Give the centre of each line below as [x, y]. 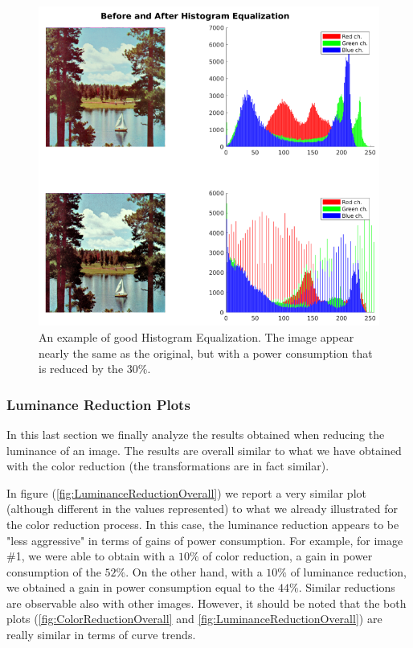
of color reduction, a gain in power [288, 556]
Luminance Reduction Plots [98, 404]
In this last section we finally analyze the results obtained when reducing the [196, 434]
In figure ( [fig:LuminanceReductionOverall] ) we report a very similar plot [186, 492]
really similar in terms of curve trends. [101, 635]
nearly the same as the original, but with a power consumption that [206, 353]
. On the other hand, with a [194, 571]
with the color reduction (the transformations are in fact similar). [168, 466]
